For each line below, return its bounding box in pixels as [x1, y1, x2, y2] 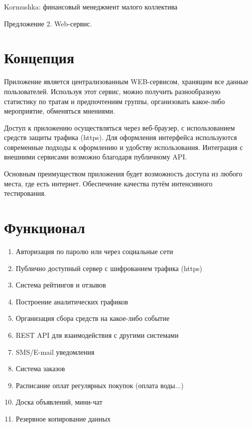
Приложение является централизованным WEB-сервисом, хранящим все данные [4, 76, 249, 87]
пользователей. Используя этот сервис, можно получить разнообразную [4, 86, 221, 96]
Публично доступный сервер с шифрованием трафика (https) [15, 263, 202, 273]
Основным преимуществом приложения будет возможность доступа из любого [4, 168, 243, 179]
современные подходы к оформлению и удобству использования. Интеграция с [4, 142, 243, 152]
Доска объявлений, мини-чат [15, 397, 103, 407]
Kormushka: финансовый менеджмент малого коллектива [4, 1, 178, 11]
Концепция [4, 47, 75, 68]
